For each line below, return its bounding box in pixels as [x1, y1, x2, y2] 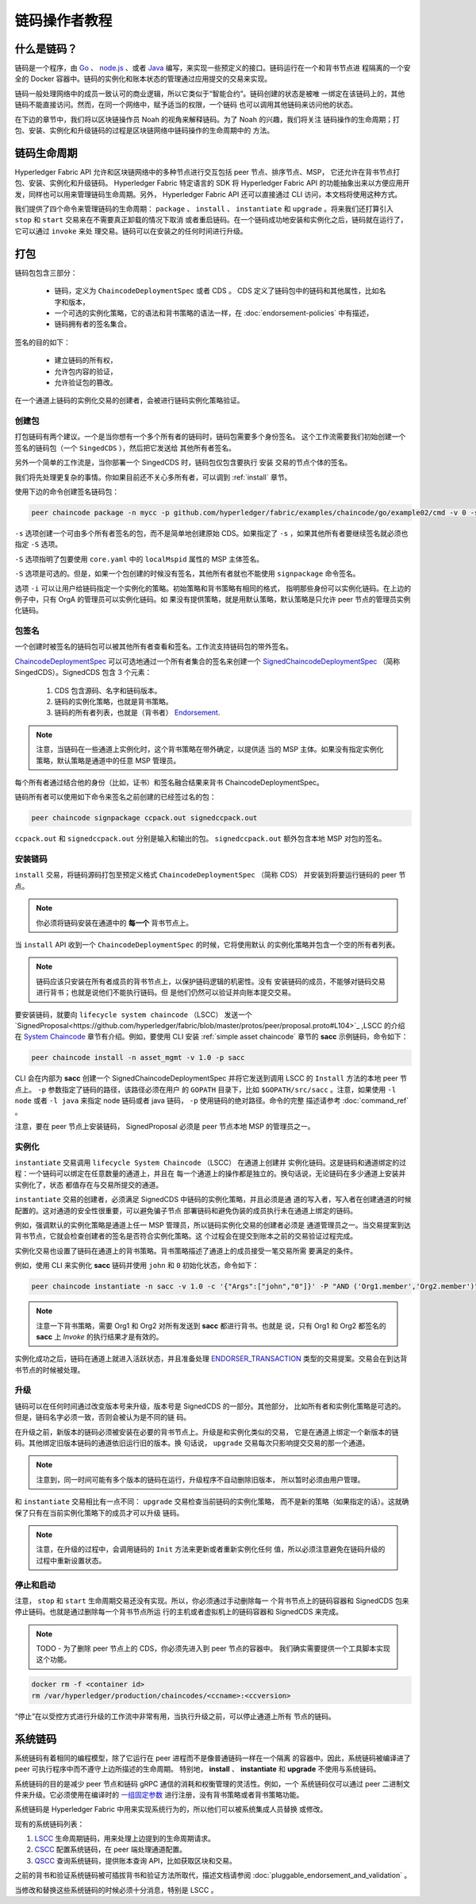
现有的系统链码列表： [14, 1819, 85, 1829]
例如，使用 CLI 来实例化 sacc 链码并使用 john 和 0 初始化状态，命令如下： [14, 1261, 259, 1270]
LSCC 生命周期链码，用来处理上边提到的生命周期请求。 [34, 1834, 216, 1844]
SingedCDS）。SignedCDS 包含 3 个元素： [14, 668, 152, 677]
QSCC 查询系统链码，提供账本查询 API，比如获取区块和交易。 [34, 1856, 237, 1865]
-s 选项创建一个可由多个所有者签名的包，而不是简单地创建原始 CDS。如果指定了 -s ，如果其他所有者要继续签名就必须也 [14, 528, 409, 538]
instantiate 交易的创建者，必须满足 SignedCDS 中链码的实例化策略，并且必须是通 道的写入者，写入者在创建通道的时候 [14, 1195, 412, 1204]
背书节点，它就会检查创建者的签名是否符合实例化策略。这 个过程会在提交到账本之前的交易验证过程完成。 [14, 1231, 357, 1241]
